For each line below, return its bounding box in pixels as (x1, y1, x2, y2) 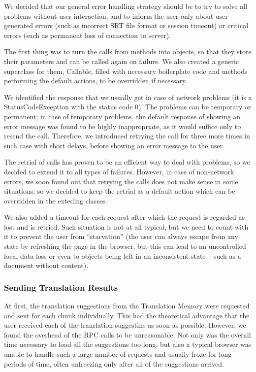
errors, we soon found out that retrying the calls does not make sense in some (4, 176, 238, 186)
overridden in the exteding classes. (4, 195, 107, 205)
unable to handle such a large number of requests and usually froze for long (4, 349, 232, 359)
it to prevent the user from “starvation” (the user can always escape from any (4, 231, 238, 241)
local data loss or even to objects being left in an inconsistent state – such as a (4, 250, 241, 261)
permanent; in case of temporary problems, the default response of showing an (4, 111, 241, 121)
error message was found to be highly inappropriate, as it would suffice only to (4, 121, 241, 131)
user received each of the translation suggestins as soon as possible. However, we (4, 320, 246, 330)
